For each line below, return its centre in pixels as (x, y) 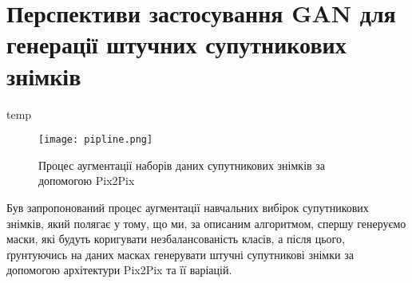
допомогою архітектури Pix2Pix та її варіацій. (119, 270)
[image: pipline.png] (96, 140)
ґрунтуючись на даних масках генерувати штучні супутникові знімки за (180, 254)
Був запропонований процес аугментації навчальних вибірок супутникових (188, 207)
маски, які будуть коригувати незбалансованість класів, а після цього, (176, 239)
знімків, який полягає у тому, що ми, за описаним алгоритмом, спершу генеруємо (206, 223)
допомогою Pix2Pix (87, 181)
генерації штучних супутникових (176, 44)
